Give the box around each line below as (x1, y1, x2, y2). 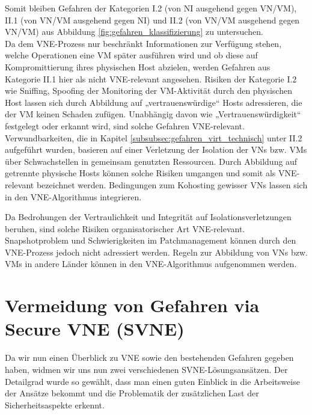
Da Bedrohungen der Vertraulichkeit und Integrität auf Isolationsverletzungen (5, 211, 292, 223)
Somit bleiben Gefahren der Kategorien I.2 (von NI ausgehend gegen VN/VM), (5, 2, 297, 14)
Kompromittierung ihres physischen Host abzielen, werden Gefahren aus (5, 60, 271, 73)
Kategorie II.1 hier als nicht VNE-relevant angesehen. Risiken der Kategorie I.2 (5, 72, 297, 85)
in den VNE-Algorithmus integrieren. (5, 190, 142, 203)
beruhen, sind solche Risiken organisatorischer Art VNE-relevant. (5, 222, 245, 235)
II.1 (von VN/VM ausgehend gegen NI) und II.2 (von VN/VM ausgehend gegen (5, 13, 300, 26)
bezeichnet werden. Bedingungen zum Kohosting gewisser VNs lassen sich (36, 178, 308, 191)
